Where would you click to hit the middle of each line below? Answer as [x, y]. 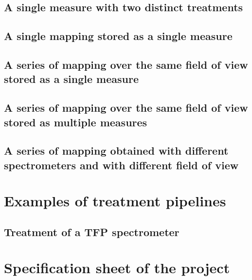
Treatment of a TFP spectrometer [92, 231]
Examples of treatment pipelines [115, 201]
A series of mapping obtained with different [116, 150]
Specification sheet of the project [117, 268]
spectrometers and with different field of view [121, 165]
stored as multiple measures [76, 122]
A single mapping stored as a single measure [118, 36]
